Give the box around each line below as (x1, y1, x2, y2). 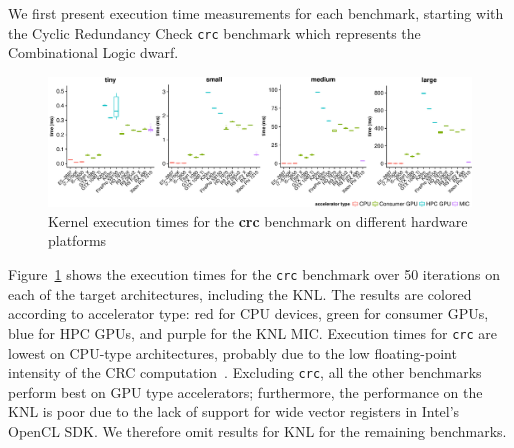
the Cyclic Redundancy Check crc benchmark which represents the (8, 22, 421, 43)
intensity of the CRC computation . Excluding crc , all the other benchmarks (8, 362, 482, 383)
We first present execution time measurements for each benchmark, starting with (8, 3, 504, 23)
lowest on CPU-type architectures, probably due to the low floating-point (8, 342, 457, 363)
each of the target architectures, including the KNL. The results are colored (8, 283, 472, 304)
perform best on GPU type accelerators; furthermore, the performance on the (8, 381, 483, 402)
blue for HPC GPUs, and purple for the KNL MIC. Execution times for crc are (8, 322, 498, 343)
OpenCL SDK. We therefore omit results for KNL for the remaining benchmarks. (8, 420, 507, 441)
